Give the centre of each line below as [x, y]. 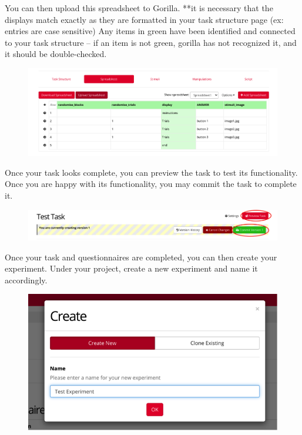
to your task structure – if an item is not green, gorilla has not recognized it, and [151, 42]
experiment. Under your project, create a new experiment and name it [131, 268]
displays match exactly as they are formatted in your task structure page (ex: [144, 19]
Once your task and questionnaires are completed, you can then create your [141, 257]
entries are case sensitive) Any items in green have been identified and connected [150, 31]
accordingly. [26, 280]
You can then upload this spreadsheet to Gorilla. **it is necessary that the [139, 8]
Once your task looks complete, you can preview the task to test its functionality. [151, 172]
